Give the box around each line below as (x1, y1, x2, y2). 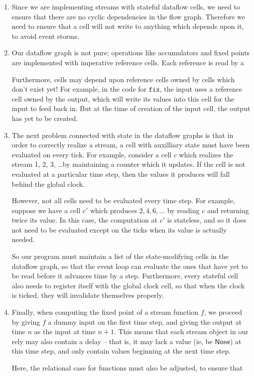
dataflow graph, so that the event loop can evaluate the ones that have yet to (11, 260, 248, 271)
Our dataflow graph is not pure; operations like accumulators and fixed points (11, 47, 250, 58)
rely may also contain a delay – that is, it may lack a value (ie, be (11, 336, 213, 346)
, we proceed (204, 307, 243, 317)
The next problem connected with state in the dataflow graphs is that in (11, 129, 234, 140)
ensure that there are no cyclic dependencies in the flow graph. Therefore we (11, 11, 245, 21)
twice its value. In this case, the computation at (11, 215, 158, 225)
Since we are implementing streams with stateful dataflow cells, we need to (11, 1, 240, 11)
